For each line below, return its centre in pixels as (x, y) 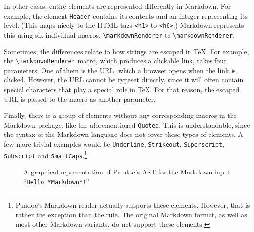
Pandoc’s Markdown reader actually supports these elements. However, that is (133, 205)
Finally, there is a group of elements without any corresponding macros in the (120, 115)
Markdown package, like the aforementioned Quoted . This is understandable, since (127, 125)
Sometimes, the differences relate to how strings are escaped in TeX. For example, (127, 51)
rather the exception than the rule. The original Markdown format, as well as (131, 214)
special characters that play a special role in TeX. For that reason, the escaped (122, 89)
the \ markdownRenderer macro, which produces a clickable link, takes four (115, 61)
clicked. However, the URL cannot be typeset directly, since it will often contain (124, 80)
